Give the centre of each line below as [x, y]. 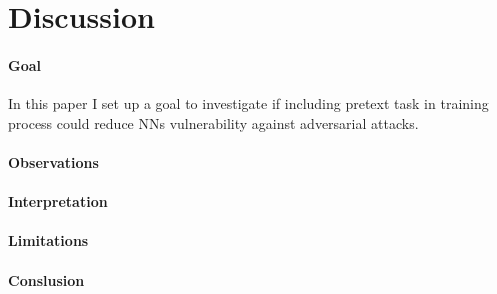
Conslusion [46, 279]
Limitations [48, 240]
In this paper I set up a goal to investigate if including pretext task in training [248, 103]
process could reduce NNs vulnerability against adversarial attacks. [213, 122]
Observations [53, 161]
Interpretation [58, 201]
